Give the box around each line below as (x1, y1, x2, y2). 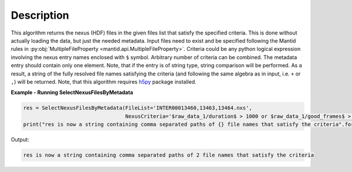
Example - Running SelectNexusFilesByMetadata (11, 89, 133, 96)
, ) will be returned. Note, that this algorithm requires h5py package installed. (11, 78, 197, 85)
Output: (11, 136, 29, 143)
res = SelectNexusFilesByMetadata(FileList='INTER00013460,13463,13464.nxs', (23, 105, 252, 111)
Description (11, 9, 70, 22)
